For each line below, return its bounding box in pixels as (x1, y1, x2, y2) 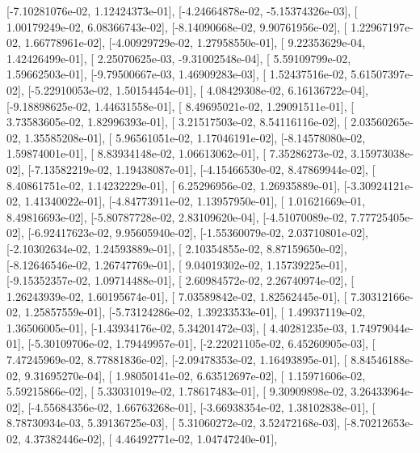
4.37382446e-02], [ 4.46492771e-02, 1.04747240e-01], (24, 430, 278, 447)
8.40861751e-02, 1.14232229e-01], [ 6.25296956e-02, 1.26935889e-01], (6, 176, 340, 193)
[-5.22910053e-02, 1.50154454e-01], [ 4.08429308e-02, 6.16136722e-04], (27, 81, 368, 98)
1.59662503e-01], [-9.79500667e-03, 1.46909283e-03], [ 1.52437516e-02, (6, 66, 347, 83)
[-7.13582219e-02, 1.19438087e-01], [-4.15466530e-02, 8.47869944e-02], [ (27, 160, 376, 177)
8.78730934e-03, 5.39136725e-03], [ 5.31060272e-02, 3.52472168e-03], (6, 414, 340, 431)
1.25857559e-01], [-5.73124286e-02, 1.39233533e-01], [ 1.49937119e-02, (24, 303, 366, 320)
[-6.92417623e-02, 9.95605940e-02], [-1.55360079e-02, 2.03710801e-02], (27, 224, 368, 241)
